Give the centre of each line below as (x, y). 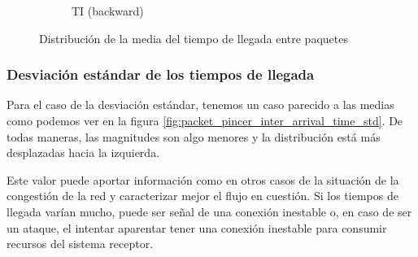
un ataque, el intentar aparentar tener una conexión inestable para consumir (197, 227)
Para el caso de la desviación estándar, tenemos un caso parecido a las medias (200, 105)
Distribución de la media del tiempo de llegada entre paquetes (194, 38)
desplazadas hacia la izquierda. (83, 152)
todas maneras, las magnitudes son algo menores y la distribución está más (194, 136)
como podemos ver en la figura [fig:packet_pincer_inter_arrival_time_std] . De (205, 120)
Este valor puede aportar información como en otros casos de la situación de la (203, 179)
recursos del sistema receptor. (80, 244)
